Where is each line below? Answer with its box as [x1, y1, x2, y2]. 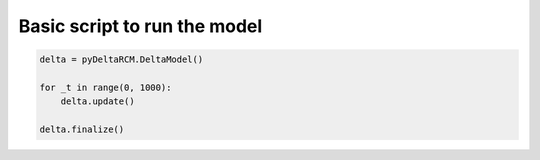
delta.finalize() [39, 124, 125, 135]
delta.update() [60, 96, 135, 107]
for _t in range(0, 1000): [39, 81, 172, 93]
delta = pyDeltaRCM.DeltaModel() [39, 54, 204, 65]
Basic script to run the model [18, 15, 263, 37]
